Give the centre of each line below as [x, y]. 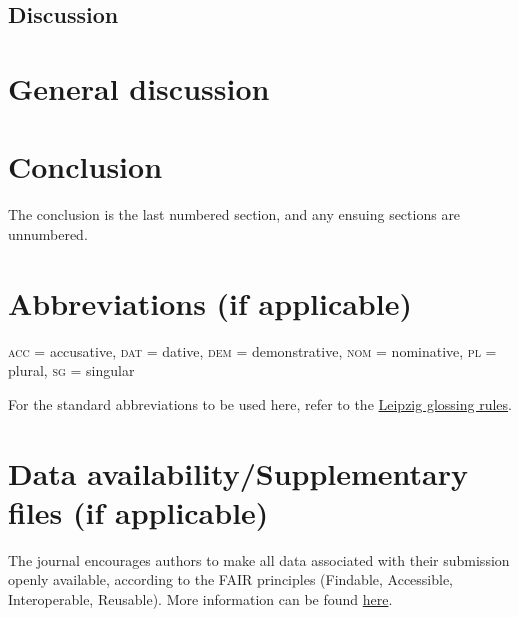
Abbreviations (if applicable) [210, 302]
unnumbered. [48, 233]
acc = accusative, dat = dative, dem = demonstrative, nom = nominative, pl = [252, 350]
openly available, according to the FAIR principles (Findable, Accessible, [231, 579]
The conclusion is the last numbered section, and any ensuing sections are [234, 214]
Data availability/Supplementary [238, 472]
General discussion [139, 87]
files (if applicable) [138, 511]
